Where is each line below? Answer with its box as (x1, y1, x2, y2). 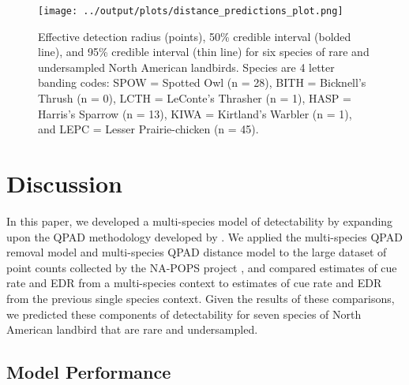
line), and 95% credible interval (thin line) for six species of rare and (38, 43, 370, 60)
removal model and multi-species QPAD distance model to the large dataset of (6, 244, 387, 260)
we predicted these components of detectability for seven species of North (6, 305, 362, 322)
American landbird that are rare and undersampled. (6, 321, 258, 338)
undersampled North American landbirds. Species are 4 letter (38, 58, 335, 75)
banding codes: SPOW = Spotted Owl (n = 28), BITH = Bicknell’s (38, 74, 366, 91)
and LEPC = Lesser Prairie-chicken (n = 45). (38, 121, 259, 137)
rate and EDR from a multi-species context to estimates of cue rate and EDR (6, 275, 382, 291)
